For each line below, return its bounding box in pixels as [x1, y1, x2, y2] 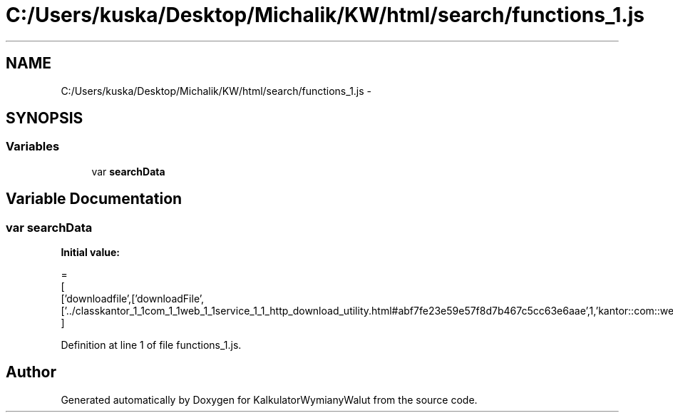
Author [6, 363, 56, 382]
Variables [6, 139, 60, 154]
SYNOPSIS [6, 109, 83, 128]
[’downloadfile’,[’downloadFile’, [61, 292, 204, 305]
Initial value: [61, 246, 120, 259]
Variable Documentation [6, 190, 183, 208]
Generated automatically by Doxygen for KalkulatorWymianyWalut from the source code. [61, 393, 478, 406]
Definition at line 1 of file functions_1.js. [61, 339, 242, 352]
